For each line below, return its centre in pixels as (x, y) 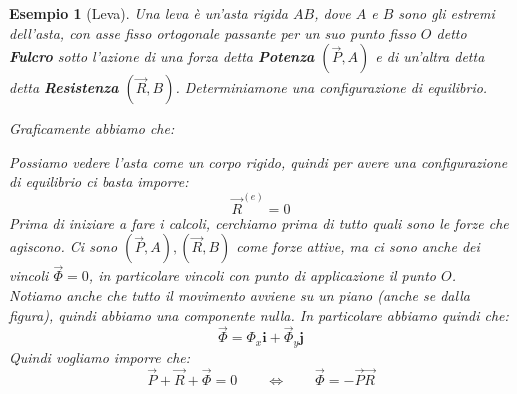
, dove (332, 13)
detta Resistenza (64, 87)
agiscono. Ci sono (63, 246)
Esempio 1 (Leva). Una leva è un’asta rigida (149, 13)
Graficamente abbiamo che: (92, 128)
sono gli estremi (446, 13)
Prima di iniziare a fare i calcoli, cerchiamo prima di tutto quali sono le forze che (259, 222)
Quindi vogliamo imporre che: (100, 356)
